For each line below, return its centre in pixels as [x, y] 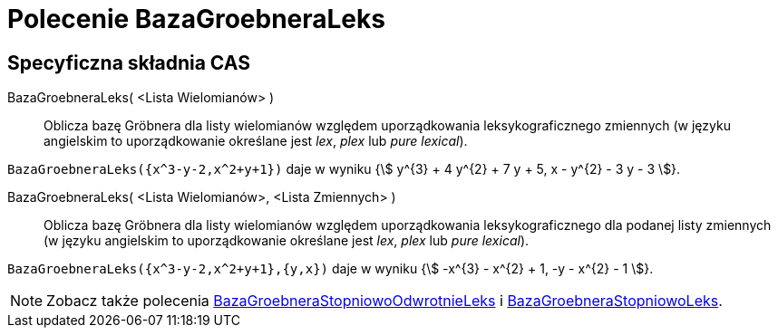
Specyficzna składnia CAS [129, 62]
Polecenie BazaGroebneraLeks [196, 19]
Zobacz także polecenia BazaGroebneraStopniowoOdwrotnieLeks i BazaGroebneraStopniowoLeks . [384, 301]
